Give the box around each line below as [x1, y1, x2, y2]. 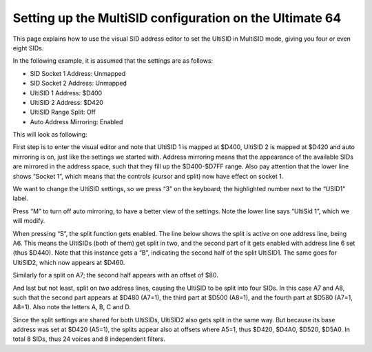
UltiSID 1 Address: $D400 [30, 88, 103, 97]
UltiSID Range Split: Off [30, 108, 96, 117]
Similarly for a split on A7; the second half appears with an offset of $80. [12, 271, 218, 280]
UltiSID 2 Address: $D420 [30, 98, 103, 106]
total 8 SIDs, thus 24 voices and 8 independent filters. [12, 335, 165, 343]
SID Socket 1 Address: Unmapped [30, 69, 126, 77]
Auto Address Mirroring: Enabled [30, 117, 123, 126]
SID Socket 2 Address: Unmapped [30, 79, 127, 88]
